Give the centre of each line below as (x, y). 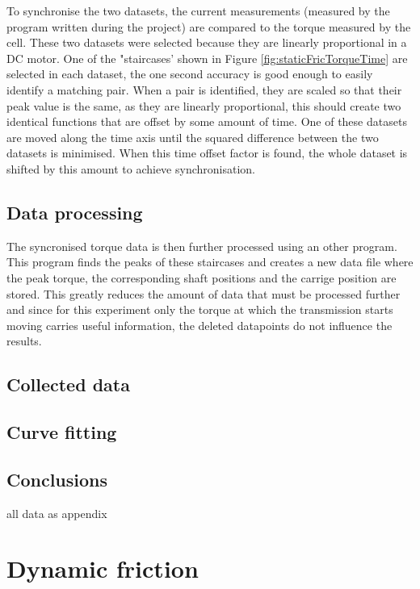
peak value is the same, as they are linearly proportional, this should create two (204, 105)
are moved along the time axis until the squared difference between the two (193, 137)
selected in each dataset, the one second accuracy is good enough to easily (190, 74)
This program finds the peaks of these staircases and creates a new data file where (210, 262)
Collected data (68, 384)
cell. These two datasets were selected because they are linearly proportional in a (207, 42)
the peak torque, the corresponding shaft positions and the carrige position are (202, 277)
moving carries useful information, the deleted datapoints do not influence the (199, 325)
